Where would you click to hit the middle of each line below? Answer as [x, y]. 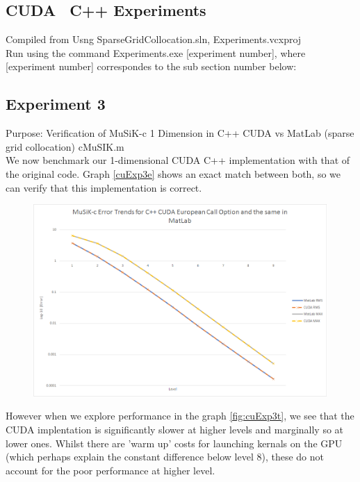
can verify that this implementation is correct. [104, 187]
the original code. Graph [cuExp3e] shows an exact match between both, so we [173, 173]
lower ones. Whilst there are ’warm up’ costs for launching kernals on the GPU [174, 443]
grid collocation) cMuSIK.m [65, 146]
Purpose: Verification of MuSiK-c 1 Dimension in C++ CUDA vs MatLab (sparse [180, 133]
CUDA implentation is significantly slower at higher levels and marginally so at [175, 429]
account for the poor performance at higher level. [111, 470]
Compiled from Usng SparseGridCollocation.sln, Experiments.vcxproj [154, 39]
